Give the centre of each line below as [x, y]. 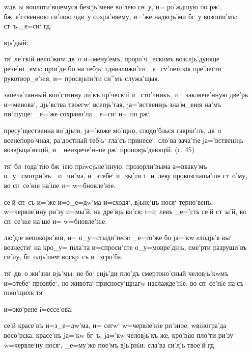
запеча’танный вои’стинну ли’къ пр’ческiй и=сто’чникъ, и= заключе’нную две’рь [126, 95]
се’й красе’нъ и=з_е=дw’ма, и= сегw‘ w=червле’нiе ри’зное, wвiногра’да [115, 325]
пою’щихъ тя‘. [25, 292]
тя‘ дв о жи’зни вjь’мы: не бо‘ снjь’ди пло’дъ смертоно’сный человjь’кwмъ [116, 273]
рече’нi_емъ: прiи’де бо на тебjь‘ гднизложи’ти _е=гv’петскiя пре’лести [113, 68]
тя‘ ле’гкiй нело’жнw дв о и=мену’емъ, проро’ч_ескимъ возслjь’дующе [112, 59]
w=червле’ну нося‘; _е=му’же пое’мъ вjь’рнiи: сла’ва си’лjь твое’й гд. [110, 344]
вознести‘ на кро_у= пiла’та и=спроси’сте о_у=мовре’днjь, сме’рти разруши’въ [125, 247]
